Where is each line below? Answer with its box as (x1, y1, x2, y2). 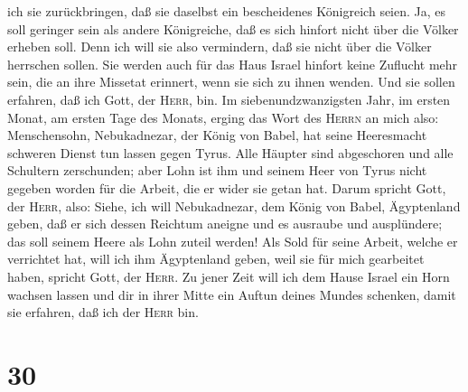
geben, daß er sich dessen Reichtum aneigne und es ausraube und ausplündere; (7, 214, 443, 233)
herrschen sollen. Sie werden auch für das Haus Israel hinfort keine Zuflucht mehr (7, 54, 458, 73)
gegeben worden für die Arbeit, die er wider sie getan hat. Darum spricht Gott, (7, 178, 446, 197)
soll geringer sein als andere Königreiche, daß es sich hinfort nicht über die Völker (7, 19, 459, 38)
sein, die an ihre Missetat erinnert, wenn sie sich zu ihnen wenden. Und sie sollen (7, 72, 455, 91)
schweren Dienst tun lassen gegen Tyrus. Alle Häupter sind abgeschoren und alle (7, 143, 454, 162)
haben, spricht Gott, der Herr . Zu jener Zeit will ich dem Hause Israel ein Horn (7, 266, 450, 285)
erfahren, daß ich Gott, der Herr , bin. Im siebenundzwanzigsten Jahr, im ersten (7, 89, 451, 108)
